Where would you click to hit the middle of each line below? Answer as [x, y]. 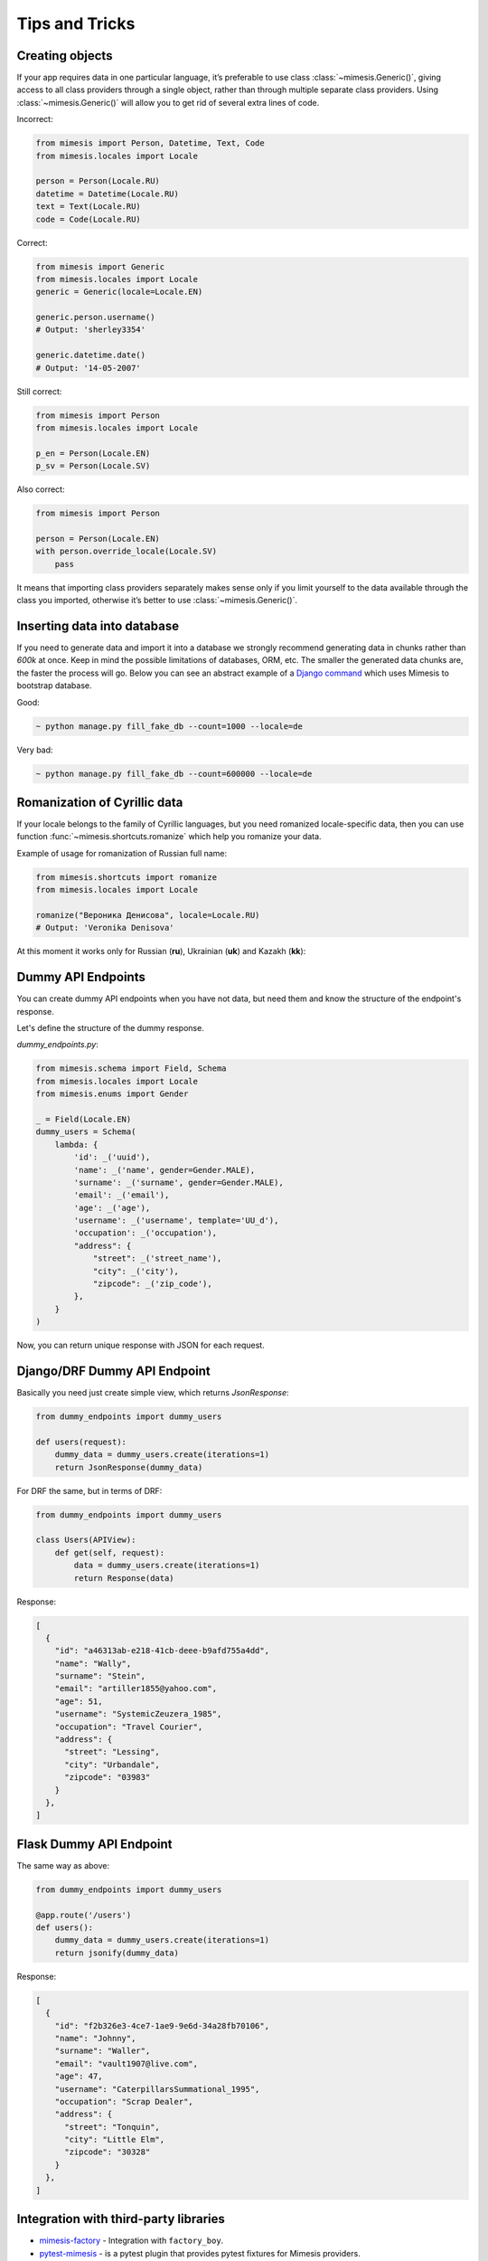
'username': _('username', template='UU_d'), [176, 1220]
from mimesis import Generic [100, 266]
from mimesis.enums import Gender [112, 1094]
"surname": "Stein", [100, 1676]
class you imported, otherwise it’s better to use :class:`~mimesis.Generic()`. [157, 601]
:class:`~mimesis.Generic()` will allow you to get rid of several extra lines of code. [168, 102]
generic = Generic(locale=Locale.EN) [119, 292]
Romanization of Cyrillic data [100, 802]
